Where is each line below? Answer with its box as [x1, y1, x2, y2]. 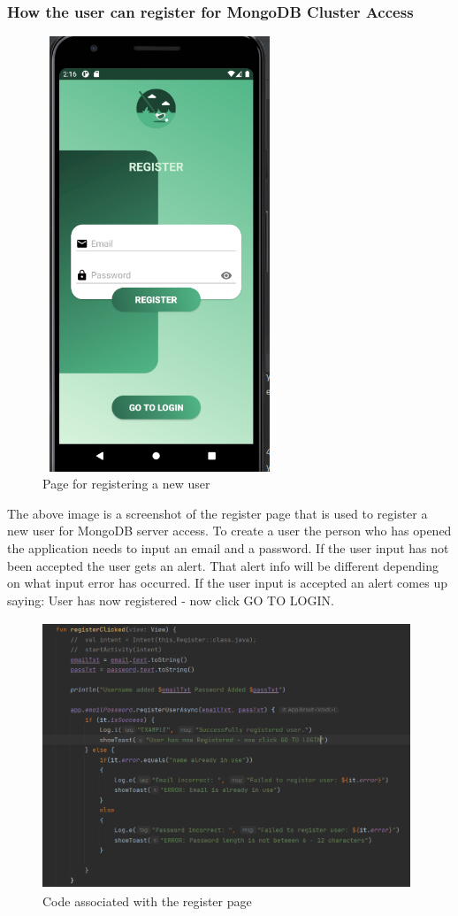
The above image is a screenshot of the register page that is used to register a [7, 504, 428, 522]
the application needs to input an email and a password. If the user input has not [7, 538, 449, 557]
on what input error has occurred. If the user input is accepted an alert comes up [7, 573, 447, 592]
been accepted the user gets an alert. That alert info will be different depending [7, 556, 439, 574]
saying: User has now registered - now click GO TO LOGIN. [7, 590, 334, 609]
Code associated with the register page [42, 892, 252, 911]
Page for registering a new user [42, 474, 210, 493]
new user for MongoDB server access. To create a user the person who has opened [7, 521, 452, 540]
